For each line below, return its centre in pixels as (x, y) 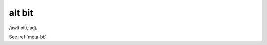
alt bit (21, 13)
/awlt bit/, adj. (23, 28)
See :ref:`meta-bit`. (28, 37)
